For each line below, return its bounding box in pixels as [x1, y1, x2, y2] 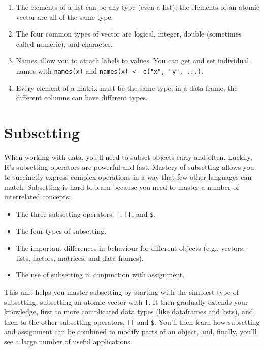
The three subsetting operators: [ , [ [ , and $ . [16, 208, 156, 219]
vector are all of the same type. [16, 11, 113, 22]
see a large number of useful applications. [4, 336, 133, 347]
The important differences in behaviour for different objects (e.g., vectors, [16, 242, 245, 253]
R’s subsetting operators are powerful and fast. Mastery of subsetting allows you [4, 161, 254, 172]
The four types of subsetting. [16, 225, 107, 236]
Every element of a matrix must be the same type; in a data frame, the [16, 82, 238, 93]
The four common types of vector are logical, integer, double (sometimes [16, 28, 242, 39]
